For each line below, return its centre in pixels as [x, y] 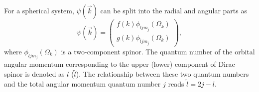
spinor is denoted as [34, 74]
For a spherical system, [39, 10]
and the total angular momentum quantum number [82, 84]
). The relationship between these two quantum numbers [162, 74]
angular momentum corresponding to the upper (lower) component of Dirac [120, 64]
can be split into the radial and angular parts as [174, 10]
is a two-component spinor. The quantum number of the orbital [158, 51]
